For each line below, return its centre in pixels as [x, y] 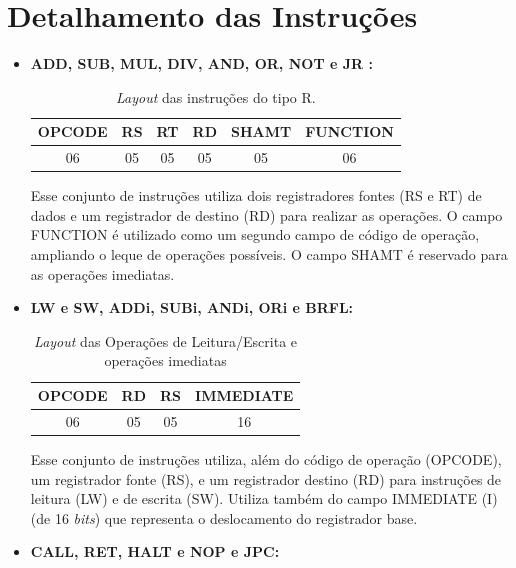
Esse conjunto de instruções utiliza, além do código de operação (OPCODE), [266, 458]
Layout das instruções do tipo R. [216, 96]
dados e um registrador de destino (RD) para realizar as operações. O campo [266, 214]
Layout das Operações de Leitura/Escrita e [166, 340]
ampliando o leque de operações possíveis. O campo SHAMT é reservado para [269, 254]
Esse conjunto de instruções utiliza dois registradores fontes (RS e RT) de [256, 195]
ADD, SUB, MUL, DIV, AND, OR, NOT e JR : [201, 63]
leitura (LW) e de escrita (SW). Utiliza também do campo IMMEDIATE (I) [264, 498]
